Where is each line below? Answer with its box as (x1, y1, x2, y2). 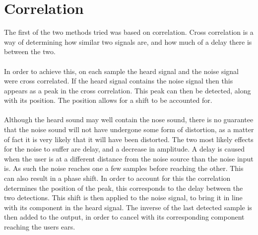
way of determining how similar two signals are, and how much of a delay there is (4, 36, 252, 47)
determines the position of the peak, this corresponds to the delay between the (4, 182, 243, 193)
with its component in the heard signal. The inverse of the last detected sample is (4, 202, 252, 212)
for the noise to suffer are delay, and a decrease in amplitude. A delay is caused (4, 144, 245, 154)
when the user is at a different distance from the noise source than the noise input (4, 153, 254, 163)
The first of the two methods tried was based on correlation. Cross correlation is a (4, 27, 254, 37)
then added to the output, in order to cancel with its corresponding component (4, 212, 245, 222)
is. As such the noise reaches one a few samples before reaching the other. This (4, 163, 244, 173)
